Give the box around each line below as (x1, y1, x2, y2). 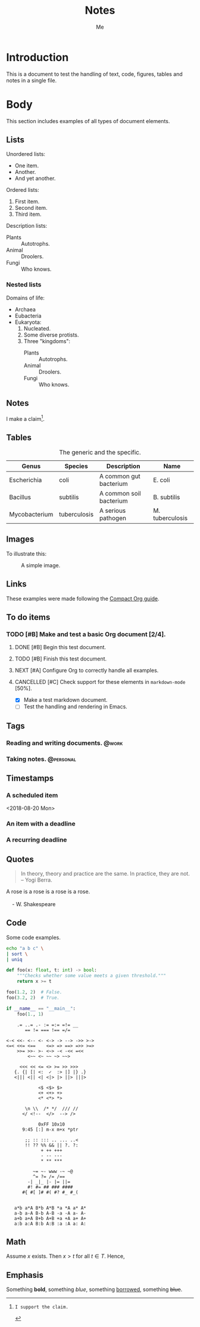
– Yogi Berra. (20, 876, 52, 883)
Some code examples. (6, 934, 61, 941)
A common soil (99, 490, 141, 498)
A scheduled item (6, 791, 58, 799)
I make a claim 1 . (6, 414, 45, 422)
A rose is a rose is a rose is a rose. (6, 888, 90, 895)
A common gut (99, 472, 141, 481)
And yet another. (14, 175, 56, 182)
